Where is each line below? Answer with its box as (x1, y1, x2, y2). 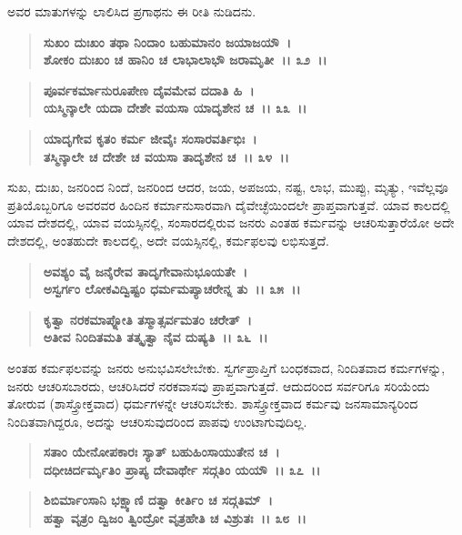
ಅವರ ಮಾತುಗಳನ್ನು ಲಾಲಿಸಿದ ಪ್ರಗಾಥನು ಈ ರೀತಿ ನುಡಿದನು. (7, 2, 256, 20)
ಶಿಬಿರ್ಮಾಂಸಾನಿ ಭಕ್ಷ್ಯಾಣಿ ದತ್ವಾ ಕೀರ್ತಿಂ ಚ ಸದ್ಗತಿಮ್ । (43, 490, 273, 510)
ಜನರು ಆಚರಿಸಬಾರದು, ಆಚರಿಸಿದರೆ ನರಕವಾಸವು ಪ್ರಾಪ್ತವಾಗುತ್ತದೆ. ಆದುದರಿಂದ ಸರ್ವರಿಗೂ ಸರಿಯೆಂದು (7, 376, 430, 395)
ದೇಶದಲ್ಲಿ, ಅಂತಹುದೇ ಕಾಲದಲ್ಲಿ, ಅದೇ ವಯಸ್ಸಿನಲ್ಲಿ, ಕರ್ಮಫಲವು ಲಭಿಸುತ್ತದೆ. (7, 230, 329, 249)
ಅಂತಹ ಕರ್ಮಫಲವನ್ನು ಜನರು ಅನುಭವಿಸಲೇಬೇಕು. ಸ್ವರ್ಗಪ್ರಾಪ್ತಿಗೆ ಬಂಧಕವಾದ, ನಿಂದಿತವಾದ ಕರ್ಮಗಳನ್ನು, (7, 358, 446, 377)
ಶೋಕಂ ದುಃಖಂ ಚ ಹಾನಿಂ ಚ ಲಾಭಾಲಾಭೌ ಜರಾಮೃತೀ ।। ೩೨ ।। (43, 50, 327, 69)
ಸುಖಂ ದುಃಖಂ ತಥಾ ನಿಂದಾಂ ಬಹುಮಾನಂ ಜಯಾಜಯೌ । (43, 32, 292, 51)
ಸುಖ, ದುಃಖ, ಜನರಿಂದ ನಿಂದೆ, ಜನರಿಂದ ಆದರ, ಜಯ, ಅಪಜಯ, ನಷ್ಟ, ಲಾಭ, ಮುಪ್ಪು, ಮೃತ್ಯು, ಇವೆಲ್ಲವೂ (7, 177, 448, 197)
